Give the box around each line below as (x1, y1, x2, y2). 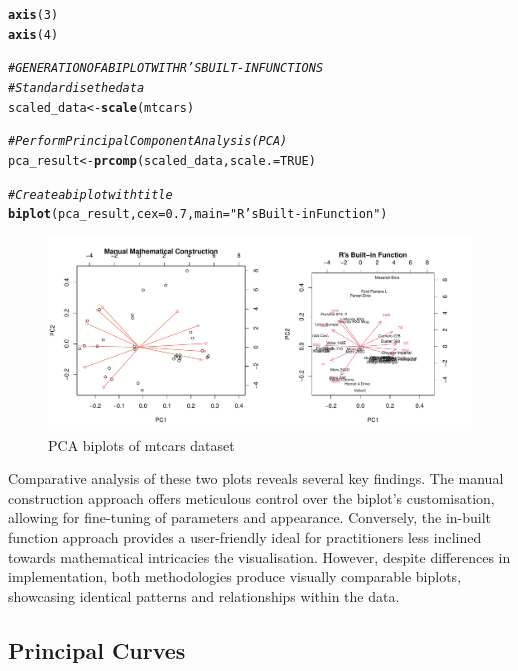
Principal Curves (8, 634, 186, 665)
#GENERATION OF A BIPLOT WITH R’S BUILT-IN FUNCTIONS (8, 61, 324, 76)
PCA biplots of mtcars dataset (48, 434, 235, 455)
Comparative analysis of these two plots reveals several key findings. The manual (8, 468, 504, 489)
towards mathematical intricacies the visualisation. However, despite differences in (8, 546, 511, 567)
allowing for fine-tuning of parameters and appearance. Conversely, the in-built (8, 507, 492, 528)
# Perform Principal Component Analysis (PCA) (8, 134, 288, 149)
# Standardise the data (8, 80, 145, 95)
